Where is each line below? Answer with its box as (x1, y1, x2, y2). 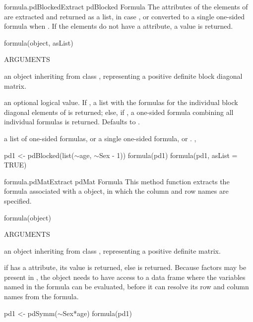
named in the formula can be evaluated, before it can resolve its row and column (4, 281, 249, 292)
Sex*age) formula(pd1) (63, 308, 132, 318)
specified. (4, 195, 32, 206)
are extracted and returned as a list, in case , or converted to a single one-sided (4, 11, 245, 21)
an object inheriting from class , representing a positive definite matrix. (4, 245, 221, 256)
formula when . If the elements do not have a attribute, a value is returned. (4, 21, 233, 31)
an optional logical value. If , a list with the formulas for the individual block (4, 97, 238, 107)
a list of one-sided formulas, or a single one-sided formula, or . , (4, 133, 196, 143)
